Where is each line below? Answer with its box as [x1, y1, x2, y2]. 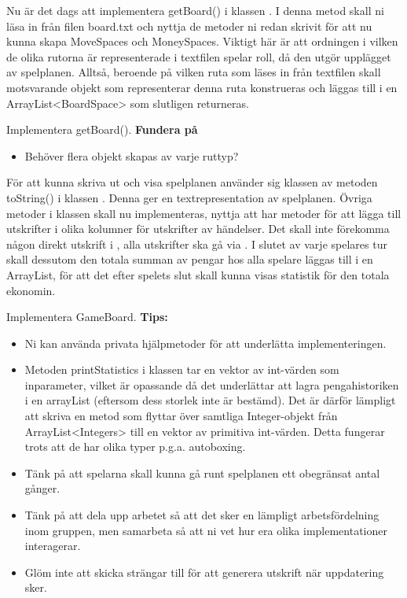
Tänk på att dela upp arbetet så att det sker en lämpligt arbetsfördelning [24, 507, 379, 523]
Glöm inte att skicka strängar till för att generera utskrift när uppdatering [24, 563, 384, 580]
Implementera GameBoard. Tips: [6, 308, 168, 325]
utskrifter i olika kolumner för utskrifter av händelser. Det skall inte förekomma [6, 220, 390, 237]
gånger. [24, 480, 60, 496]
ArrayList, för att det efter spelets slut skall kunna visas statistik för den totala [6, 266, 390, 282]
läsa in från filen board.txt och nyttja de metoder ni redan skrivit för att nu [6, 17, 372, 34]
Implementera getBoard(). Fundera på [6, 121, 198, 138]
